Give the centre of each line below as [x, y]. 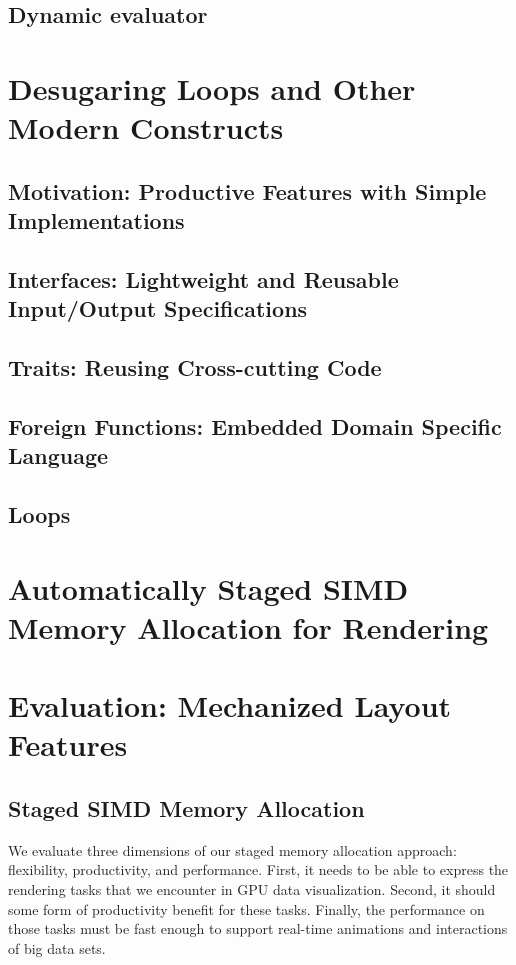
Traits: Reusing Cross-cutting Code [195, 367]
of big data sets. [57, 947]
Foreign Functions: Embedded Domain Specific [255, 425]
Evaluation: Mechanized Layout [230, 705]
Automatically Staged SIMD [208, 587]
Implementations [96, 220]
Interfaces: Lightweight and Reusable [203, 278]
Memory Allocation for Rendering [248, 626]
